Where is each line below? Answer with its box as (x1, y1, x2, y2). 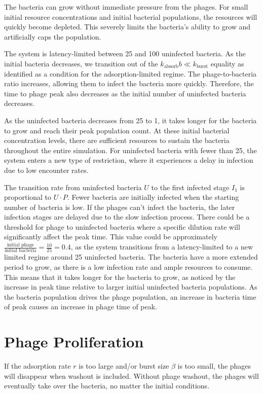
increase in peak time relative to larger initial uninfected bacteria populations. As (4, 281, 257, 292)
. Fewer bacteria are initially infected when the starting (67, 192, 239, 202)
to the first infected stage (151, 182, 230, 192)
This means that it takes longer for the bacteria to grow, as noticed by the (4, 271, 236, 282)
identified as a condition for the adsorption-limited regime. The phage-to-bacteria (4, 68, 257, 79)
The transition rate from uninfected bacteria (4, 182, 142, 192)
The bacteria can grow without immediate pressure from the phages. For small (4, 2, 248, 12)
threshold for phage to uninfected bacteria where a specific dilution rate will (4, 221, 240, 232)
